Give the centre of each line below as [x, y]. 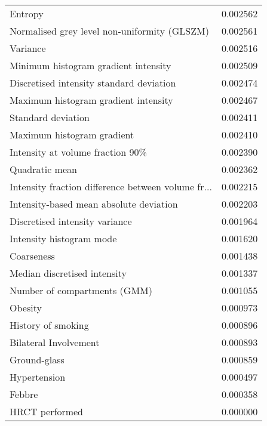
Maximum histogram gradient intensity [91, 100]
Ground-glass [37, 359]
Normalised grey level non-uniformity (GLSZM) [109, 31]
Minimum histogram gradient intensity [90, 65]
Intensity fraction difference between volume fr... [111, 186]
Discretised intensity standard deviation [93, 83]
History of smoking [49, 325]
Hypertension [38, 377]
